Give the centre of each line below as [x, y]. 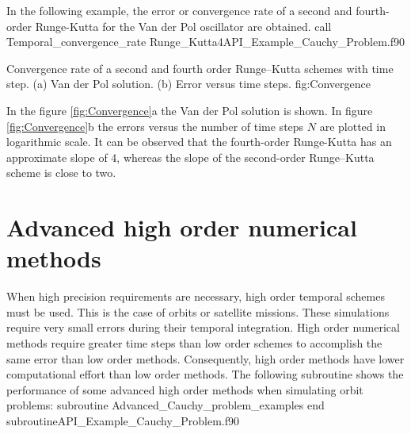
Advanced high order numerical [182, 227]
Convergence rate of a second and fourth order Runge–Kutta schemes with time [200, 68]
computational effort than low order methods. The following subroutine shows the [205, 374]
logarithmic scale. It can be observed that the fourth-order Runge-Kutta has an [199, 142]
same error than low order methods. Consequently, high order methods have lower [205, 358]
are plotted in [352, 126]
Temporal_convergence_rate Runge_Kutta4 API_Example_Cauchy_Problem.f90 [206, 42]
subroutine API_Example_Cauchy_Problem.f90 [123, 421]
